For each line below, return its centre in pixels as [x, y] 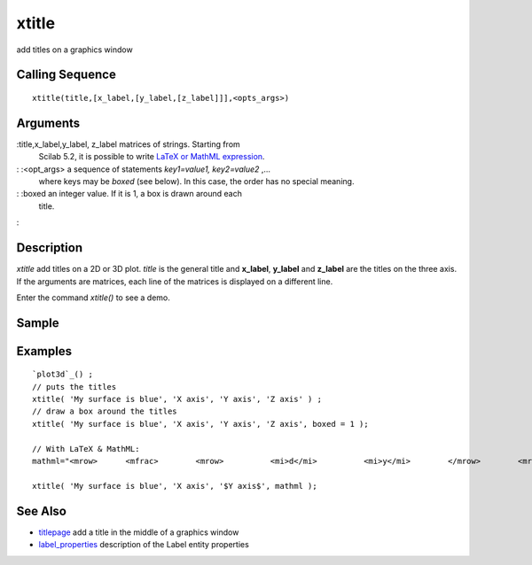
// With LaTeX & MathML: [86, 449]
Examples [44, 351]
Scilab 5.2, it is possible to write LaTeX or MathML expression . [152, 157]
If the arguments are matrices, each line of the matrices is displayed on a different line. [175, 281]
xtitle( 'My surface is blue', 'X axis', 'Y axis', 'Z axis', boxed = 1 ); [200, 424]
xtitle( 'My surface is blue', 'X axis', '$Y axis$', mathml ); [175, 486]
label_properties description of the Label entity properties [144, 545]
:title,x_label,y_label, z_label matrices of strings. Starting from [129, 144]
